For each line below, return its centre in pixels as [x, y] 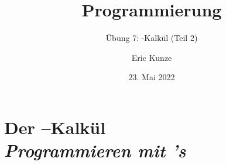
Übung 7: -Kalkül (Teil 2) [152, 38]
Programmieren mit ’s [95, 150]
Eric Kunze [152, 57]
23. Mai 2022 [152, 77]
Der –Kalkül [55, 127]
